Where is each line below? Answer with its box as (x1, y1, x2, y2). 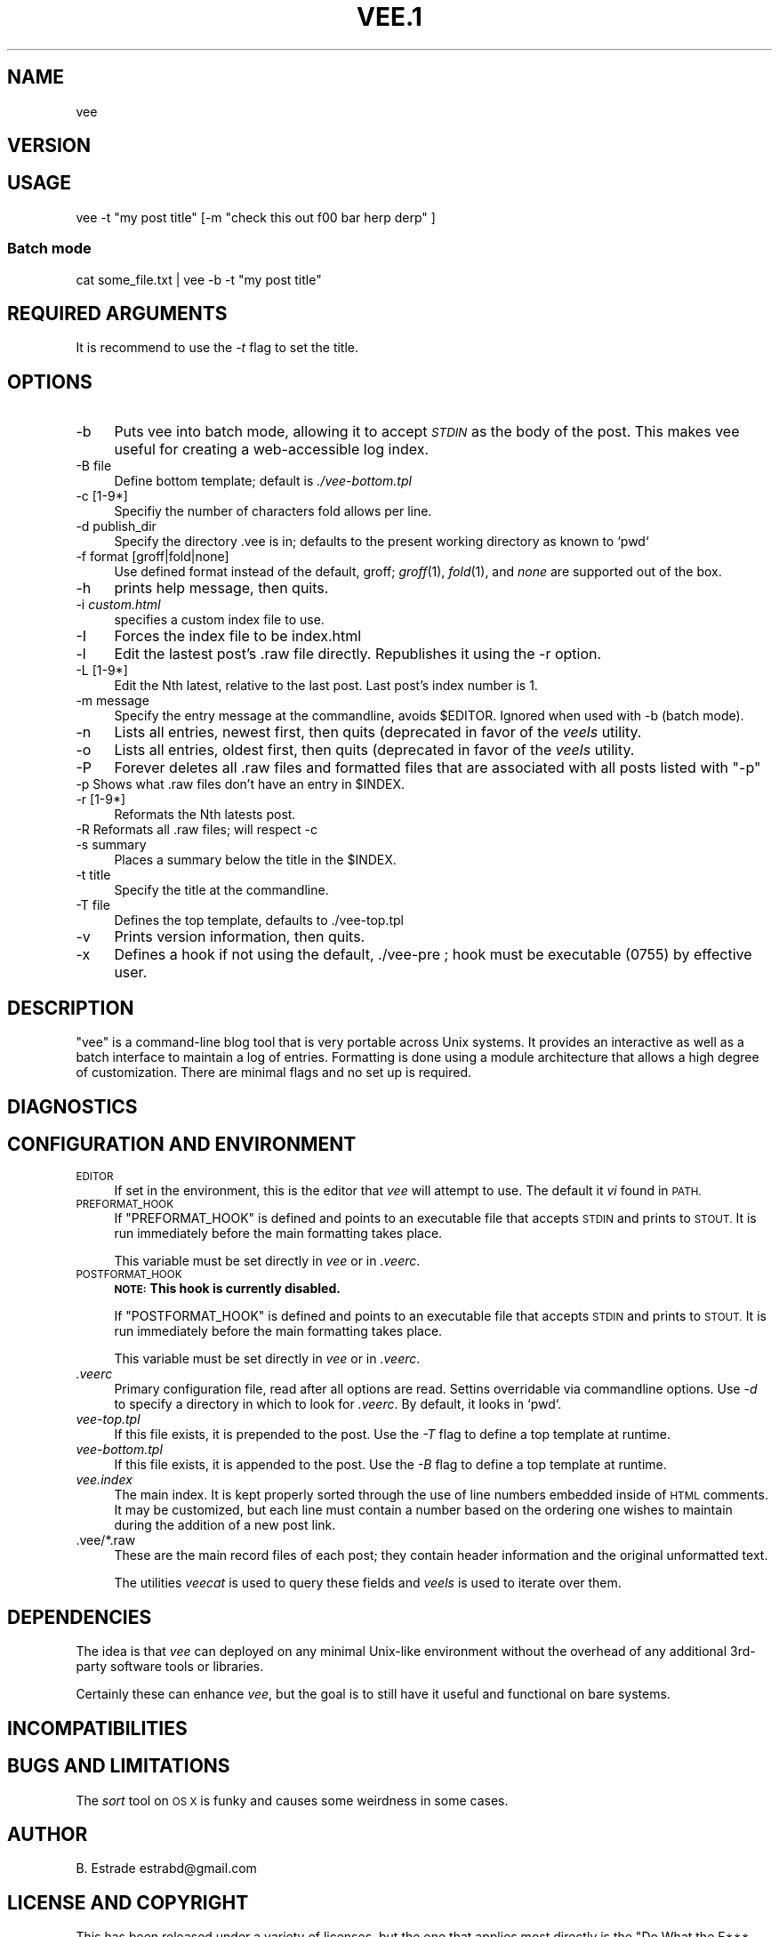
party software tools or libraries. (76, 1659, 264, 1675)
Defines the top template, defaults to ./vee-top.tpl (114, 912, 404, 928)
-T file (76, 897, 110, 913)
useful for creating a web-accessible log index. (114, 440, 430, 459)
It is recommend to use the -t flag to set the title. (76, 340, 359, 356)
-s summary (76, 837, 147, 853)
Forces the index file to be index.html (114, 627, 362, 646)
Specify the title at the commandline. (114, 882, 329, 898)
